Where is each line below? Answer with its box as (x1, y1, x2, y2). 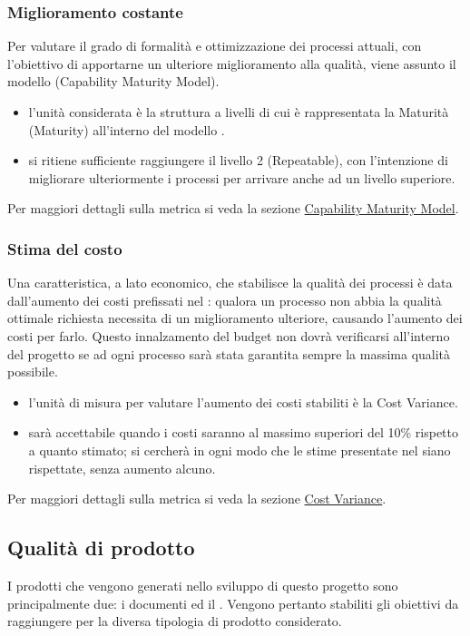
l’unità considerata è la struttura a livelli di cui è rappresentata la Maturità (28, 103, 449, 121)
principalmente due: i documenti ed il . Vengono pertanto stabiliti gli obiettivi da (7, 593, 459, 612)
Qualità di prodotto (7, 533, 195, 562)
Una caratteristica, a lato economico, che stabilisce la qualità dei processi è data (7, 273, 453, 292)
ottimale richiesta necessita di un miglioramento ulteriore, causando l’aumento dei (7, 308, 463, 328)
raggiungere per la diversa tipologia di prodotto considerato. (7, 612, 342, 631)
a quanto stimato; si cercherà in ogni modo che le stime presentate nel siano (28, 440, 451, 459)
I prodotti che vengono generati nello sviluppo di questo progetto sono (7, 575, 398, 594)
